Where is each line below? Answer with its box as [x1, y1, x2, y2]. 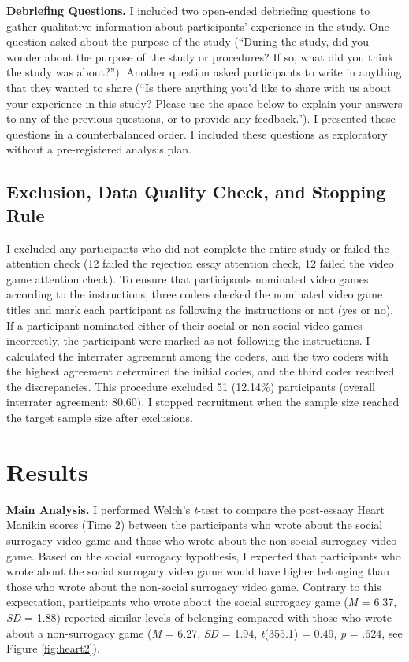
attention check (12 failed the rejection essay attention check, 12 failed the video [6, 255, 394, 272]
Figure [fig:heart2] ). [6, 640, 100, 656]
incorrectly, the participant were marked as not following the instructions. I [6, 332, 370, 349]
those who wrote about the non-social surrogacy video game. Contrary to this [6, 578, 381, 594]
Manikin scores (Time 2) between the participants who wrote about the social [6, 516, 383, 533]
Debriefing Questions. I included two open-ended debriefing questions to [6, 2, 370, 18]
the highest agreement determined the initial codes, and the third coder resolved [6, 363, 395, 379]
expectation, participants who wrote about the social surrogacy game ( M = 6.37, [6, 594, 397, 610]
